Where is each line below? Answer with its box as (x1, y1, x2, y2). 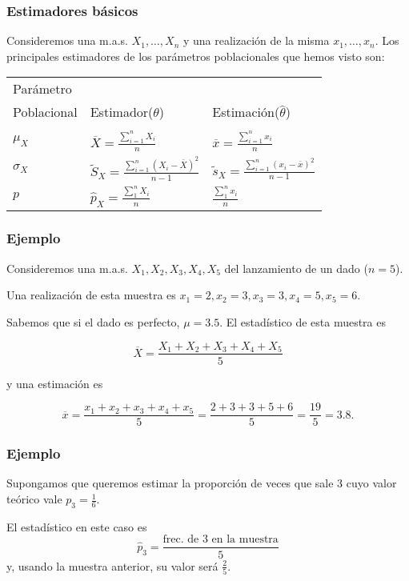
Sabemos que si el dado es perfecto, (6, 313, 180, 330)
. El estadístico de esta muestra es (219, 313, 386, 330)
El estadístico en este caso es (6, 518, 147, 535)
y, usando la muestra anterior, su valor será (6, 557, 219, 574)
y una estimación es (6, 375, 103, 391)
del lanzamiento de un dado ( (224, 259, 368, 276)
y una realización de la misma (182, 32, 330, 49)
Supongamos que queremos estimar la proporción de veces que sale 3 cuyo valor (6, 475, 397, 491)
